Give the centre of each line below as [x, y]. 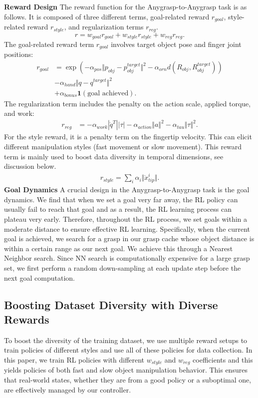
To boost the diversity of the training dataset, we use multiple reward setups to [126, 340]
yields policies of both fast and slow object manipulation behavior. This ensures [126, 370]
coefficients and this [223, 359]
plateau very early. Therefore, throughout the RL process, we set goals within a [126, 219]
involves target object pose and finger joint [176, 44]
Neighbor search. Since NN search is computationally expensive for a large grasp [127, 258]
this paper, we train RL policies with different [74, 359]
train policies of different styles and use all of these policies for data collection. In [128, 350]
